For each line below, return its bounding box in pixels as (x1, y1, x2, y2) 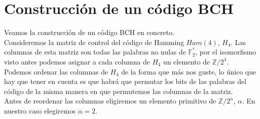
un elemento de (163, 56, 210, 66)
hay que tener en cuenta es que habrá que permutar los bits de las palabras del (4, 76, 246, 86)
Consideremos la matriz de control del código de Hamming (4, 36, 184, 47)
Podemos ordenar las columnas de (4, 66, 108, 76)
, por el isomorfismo (195, 46, 256, 57)
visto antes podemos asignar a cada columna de (4, 56, 150, 66)
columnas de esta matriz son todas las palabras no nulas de (4, 46, 186, 57)
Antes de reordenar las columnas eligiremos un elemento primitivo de (4, 95, 216, 106)
